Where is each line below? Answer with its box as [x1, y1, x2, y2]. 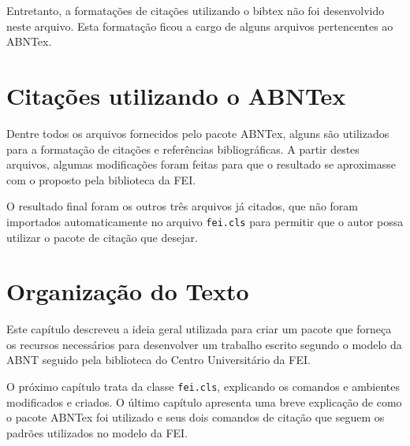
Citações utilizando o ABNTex [6, 79, 346, 111]
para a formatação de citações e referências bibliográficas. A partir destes [6, 140, 360, 157]
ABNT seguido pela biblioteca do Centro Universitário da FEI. [6, 351, 311, 368]
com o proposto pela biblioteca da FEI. [6, 171, 196, 188]
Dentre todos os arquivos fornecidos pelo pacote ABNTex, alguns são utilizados [6, 125, 389, 141]
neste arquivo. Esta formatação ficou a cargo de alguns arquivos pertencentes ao [6, 17, 393, 34]
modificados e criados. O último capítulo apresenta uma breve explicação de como [6, 393, 402, 410]
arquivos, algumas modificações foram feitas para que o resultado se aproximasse [6, 156, 396, 173]
